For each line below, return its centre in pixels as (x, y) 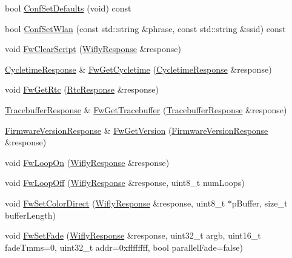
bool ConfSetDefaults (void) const (68, 8)
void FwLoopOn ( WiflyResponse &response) (87, 162)
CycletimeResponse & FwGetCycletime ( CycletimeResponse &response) (138, 69)
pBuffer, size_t (260, 203)
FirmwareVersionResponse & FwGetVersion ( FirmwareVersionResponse (137, 130)
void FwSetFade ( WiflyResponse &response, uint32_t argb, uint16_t (133, 235)
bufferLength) (30, 215)
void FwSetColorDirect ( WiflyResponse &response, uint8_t (115, 203)
